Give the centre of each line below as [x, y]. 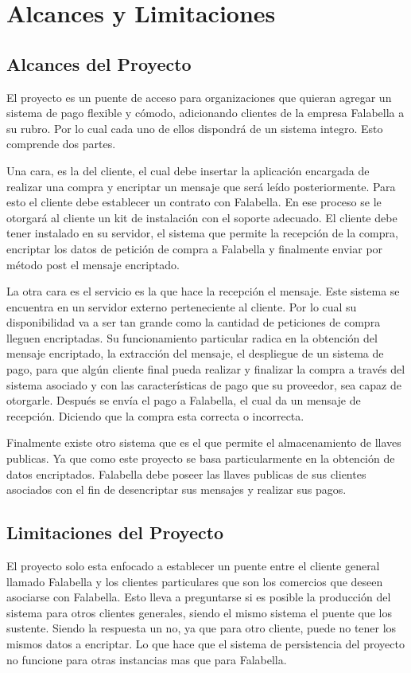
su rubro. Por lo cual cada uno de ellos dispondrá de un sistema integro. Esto [195, 128]
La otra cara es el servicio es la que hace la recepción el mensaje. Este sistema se [203, 291]
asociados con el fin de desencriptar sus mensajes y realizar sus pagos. [176, 489]
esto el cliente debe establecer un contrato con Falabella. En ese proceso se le [194, 202]
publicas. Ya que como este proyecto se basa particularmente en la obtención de [201, 458]
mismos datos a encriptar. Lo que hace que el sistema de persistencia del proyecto [205, 644]
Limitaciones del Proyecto [115, 532]
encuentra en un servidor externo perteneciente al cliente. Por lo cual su [182, 306]
